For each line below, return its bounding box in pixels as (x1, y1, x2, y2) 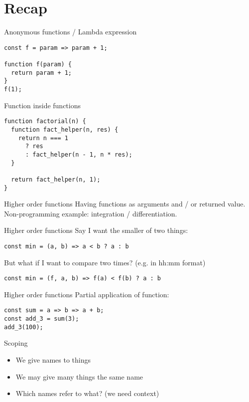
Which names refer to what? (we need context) (15, 388, 159, 399)
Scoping (4, 338, 28, 348)
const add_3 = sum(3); (4, 315, 79, 323)
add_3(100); (4, 323, 43, 331)
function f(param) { (4, 61, 72, 68)
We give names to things (15, 355, 91, 365)
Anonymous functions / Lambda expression (4, 26, 137, 37)
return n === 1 (18, 134, 68, 142)
